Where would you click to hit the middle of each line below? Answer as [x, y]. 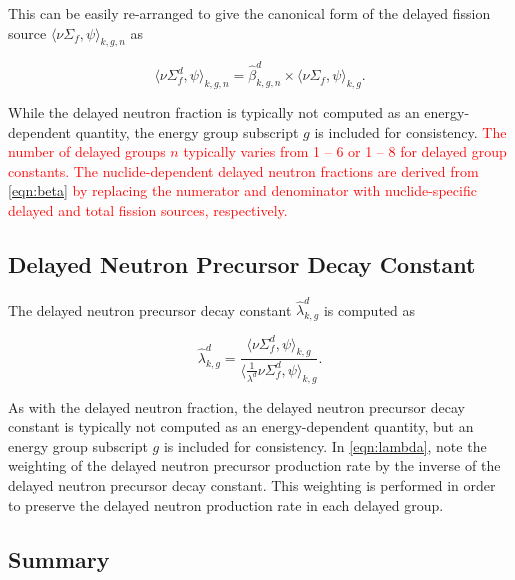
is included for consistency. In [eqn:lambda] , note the [325, 445]
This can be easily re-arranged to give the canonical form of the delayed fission [249, 13]
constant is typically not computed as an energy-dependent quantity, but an [241, 426]
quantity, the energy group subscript [187, 131]
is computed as [369, 309]
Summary [59, 558]
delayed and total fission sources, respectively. [148, 209]
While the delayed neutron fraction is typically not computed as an [214, 111]
